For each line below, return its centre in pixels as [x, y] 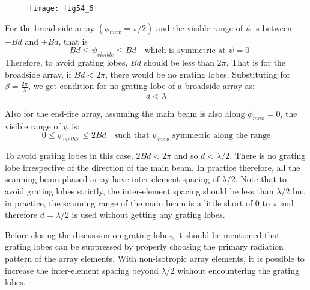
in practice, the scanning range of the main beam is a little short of [129, 202]
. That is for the [256, 62]
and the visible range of [199, 27]
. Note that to [261, 179]
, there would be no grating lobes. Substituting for [198, 74]
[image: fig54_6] [63, 8]
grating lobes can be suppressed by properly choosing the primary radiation [144, 246]
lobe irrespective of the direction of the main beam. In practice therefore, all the [153, 167]
